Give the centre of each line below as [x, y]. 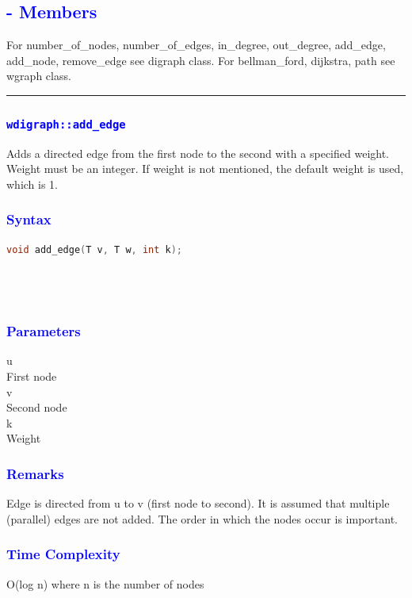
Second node [37, 407]
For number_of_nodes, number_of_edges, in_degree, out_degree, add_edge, [196, 45]
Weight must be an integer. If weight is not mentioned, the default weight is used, [205, 169]
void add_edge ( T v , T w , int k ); [95, 249]
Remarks [35, 473]
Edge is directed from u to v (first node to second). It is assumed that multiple [198, 503]
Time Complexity [63, 554]
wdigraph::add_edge [66, 124]
